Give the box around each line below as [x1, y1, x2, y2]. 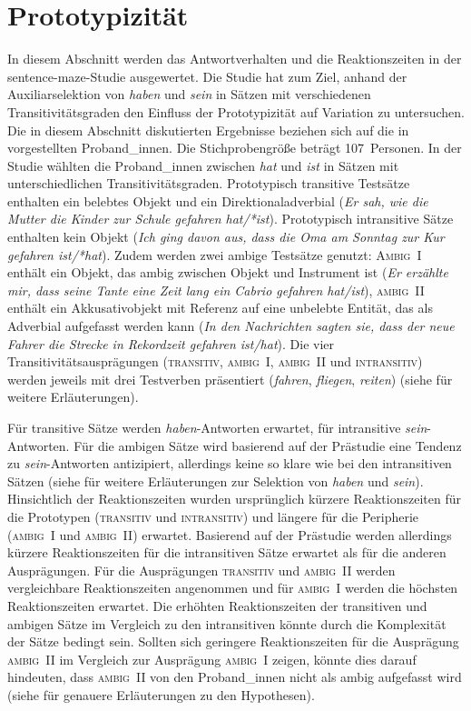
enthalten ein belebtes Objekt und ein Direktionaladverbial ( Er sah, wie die [7, 191, 428, 210]
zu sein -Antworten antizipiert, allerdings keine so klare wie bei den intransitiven [7, 454, 452, 473]
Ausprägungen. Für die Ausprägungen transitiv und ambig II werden [7, 560, 396, 579]
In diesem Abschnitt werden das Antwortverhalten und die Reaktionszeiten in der [7, 49, 462, 68]
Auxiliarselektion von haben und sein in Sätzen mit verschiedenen [7, 85, 371, 104]
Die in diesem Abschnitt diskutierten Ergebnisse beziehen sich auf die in [7, 120, 409, 139]
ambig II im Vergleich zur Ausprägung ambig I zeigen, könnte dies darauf [7, 649, 417, 668]
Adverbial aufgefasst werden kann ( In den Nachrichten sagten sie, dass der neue [7, 316, 455, 335]
